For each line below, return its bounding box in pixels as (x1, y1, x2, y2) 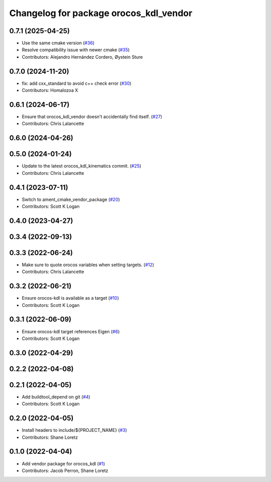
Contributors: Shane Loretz (22, 434, 78, 440)
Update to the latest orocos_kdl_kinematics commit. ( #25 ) (22, 163, 142, 169)
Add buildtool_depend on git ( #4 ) (22, 394, 90, 400)
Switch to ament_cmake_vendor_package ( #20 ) (22, 196, 120, 202)
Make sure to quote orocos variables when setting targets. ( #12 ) (22, 262, 155, 268)
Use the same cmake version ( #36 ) (22, 40, 95, 46)
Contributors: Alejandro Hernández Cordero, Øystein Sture (22, 54, 143, 60)
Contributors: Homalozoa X (22, 87, 78, 93)
